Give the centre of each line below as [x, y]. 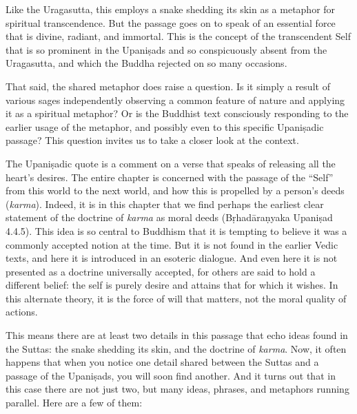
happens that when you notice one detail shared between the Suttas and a [162, 362]
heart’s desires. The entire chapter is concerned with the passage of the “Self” [170, 177]
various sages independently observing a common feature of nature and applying [175, 100]
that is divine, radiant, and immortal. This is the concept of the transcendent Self [178, 36]
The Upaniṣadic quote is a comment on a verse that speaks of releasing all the [171, 163]
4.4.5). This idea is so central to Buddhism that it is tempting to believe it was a [176, 230]
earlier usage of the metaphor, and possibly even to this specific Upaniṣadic [165, 126]
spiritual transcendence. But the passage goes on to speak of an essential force [171, 22]
